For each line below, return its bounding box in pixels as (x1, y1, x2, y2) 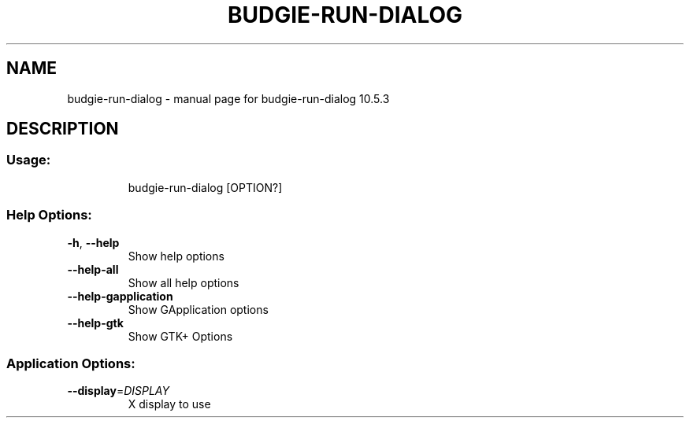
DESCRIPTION (6, 119, 119, 139)
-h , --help (67, 235, 120, 249)
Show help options (128, 249, 224, 263)
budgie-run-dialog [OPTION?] (128, 180, 283, 194)
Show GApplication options (128, 302, 269, 316)
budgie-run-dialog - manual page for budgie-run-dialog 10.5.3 (67, 91, 390, 105)
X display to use (128, 397, 211, 411)
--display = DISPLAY (67, 384, 169, 398)
